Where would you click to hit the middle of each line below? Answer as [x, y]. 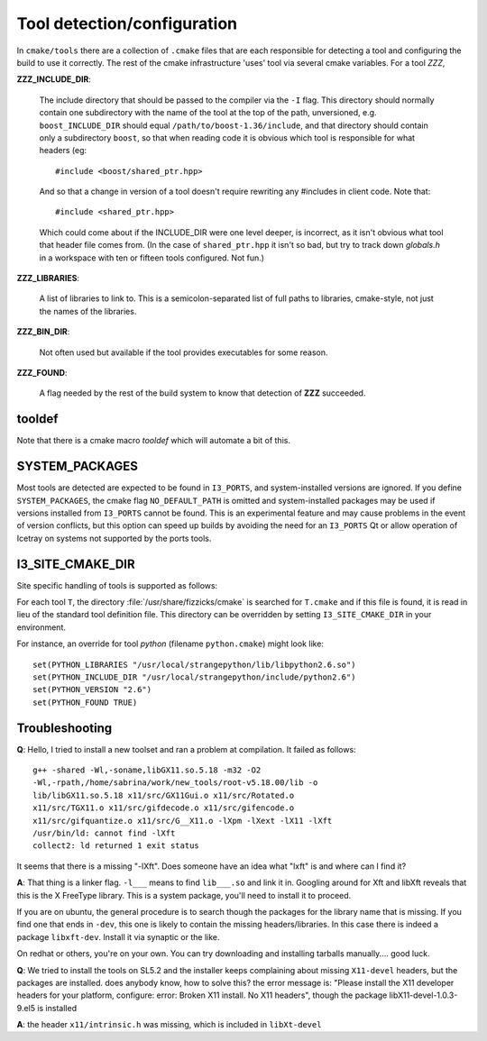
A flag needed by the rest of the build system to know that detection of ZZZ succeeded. [202, 393]
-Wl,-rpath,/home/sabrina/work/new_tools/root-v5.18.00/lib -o [175, 783]
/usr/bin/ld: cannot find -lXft [104, 833]
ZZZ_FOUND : [42, 372]
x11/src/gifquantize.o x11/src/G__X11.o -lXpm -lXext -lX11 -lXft [183, 821]
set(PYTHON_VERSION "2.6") [92, 690]
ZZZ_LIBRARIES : [48, 279]
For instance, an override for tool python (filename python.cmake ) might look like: [170, 644]
